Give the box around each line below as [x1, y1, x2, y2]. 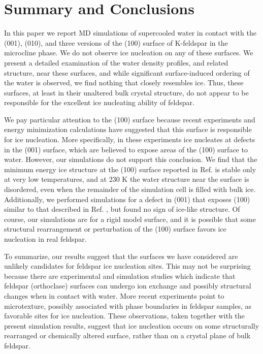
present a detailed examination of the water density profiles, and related [4, 57, 228, 68]
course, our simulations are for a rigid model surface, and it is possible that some [4, 213, 256, 224]
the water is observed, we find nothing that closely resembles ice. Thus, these [4, 77, 244, 88]
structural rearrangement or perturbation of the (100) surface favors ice [4, 223, 226, 234]
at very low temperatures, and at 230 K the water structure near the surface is [4, 174, 249, 184]
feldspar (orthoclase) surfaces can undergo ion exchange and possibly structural [4, 280, 251, 291]
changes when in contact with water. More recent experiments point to [4, 290, 224, 301]
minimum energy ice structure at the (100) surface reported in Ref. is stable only [4, 164, 256, 174]
